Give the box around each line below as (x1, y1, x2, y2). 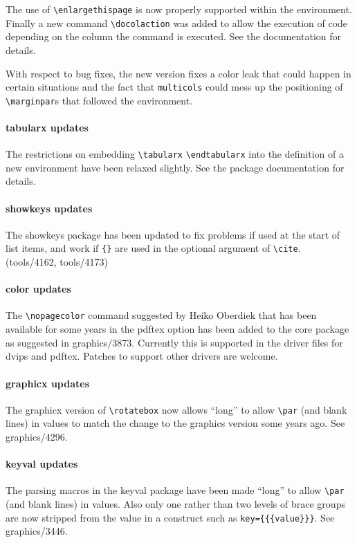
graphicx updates (6, 376, 89, 390)
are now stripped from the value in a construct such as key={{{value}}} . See (6, 510, 335, 524)
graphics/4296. (6, 429, 68, 443)
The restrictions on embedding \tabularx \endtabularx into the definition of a (6, 147, 344, 161)
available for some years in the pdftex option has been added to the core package (6, 322, 349, 336)
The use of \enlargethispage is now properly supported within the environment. (6, 2, 352, 16)
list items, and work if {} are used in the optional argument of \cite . (6, 241, 301, 255)
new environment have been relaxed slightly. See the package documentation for (6, 160, 345, 174)
